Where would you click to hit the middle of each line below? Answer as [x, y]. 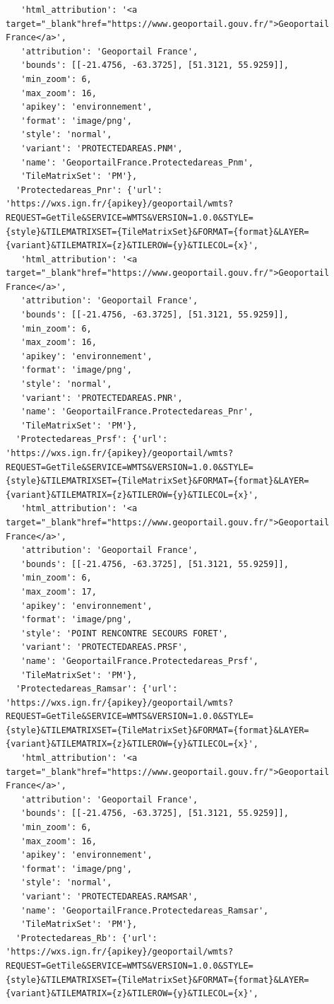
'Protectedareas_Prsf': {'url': [92, 439]
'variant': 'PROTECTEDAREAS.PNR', [102, 398]
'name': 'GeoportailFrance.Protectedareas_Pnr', [137, 412]
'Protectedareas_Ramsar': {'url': [97, 689]
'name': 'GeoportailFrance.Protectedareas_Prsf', [139, 661]
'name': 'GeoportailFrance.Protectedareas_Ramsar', [145, 910]
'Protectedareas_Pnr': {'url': [89, 190]
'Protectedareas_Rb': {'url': [87, 938]
